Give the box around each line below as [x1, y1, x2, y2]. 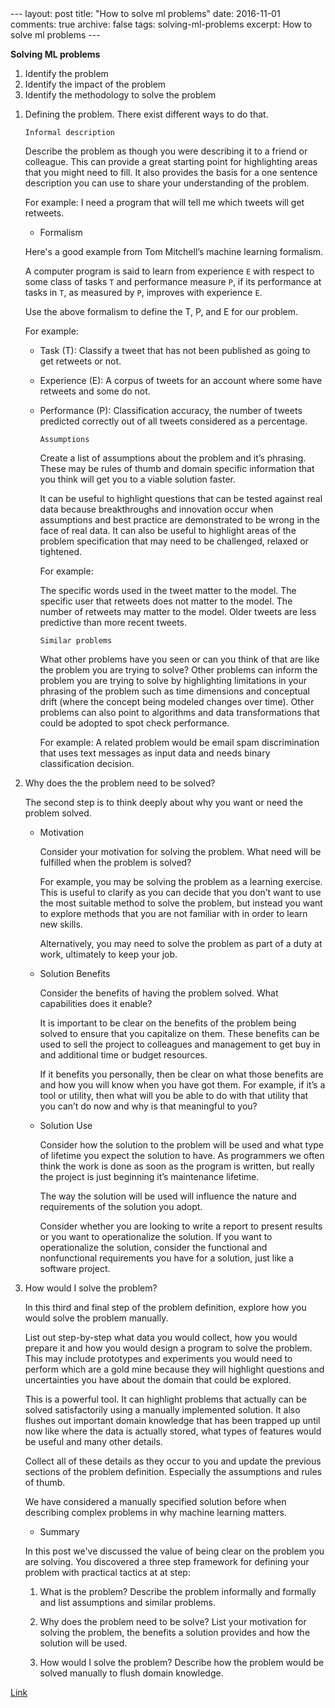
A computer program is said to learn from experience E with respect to [24, 265, 315, 277]
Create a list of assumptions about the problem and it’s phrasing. [39, 452, 307, 464]
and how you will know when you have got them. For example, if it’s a [39, 1079, 326, 1091]
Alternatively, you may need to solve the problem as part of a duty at [39, 938, 323, 949]
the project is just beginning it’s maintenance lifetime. [39, 1171, 260, 1182]
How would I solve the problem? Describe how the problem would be [39, 1657, 325, 1668]
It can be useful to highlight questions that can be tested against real [39, 493, 323, 504]
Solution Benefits [39, 968, 111, 979]
